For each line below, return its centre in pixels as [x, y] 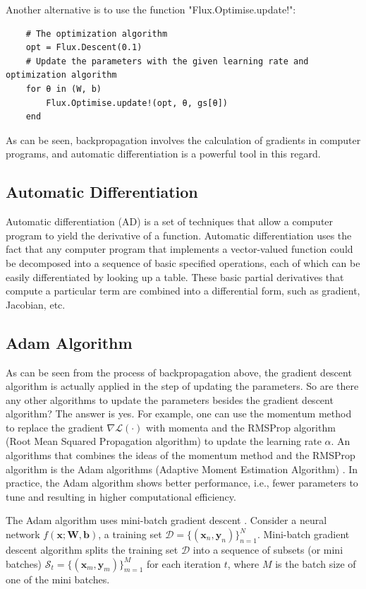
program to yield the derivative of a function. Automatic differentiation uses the [179, 235]
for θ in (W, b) [64, 89]
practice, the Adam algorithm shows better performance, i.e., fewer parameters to [182, 483]
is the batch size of [316, 563]
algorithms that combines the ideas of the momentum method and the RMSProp [181, 455]
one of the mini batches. [58, 579]
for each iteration [184, 563]
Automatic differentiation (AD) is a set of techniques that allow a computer [170, 221]
